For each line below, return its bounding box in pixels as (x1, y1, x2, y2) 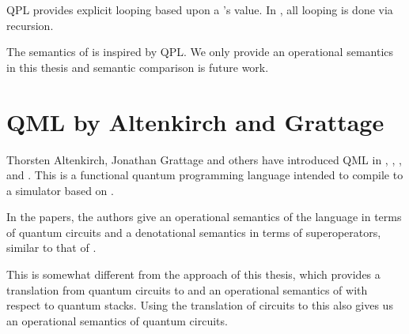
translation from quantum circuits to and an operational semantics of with (6, 281, 368, 298)
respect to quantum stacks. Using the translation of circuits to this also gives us (6, 297, 393, 313)
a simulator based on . (6, 182, 114, 198)
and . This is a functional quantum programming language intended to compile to (6, 167, 403, 183)
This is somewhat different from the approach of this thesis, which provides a (6, 266, 381, 283)
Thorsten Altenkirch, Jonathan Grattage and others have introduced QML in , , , (6, 151, 402, 167)
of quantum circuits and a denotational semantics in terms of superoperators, (6, 223, 381, 240)
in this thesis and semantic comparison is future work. (6, 58, 269, 75)
